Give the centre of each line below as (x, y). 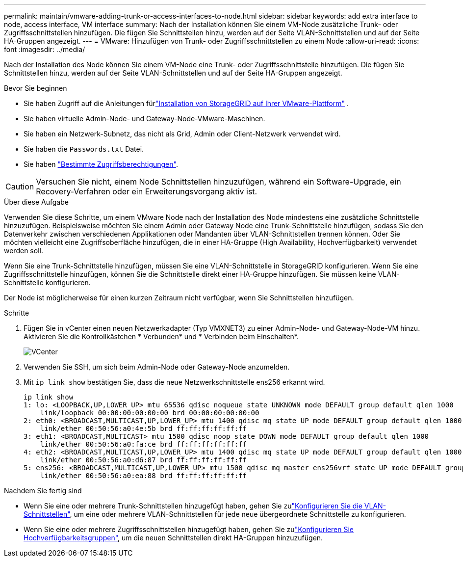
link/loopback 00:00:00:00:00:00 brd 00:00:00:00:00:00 (150, 413)
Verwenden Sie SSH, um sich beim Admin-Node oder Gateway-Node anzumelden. (157, 367)
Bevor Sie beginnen (36, 88)
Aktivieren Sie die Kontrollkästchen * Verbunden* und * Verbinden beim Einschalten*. (161, 336)
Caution (20, 187)
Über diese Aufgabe (36, 202)
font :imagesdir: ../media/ (45, 49)
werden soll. (24, 251)
